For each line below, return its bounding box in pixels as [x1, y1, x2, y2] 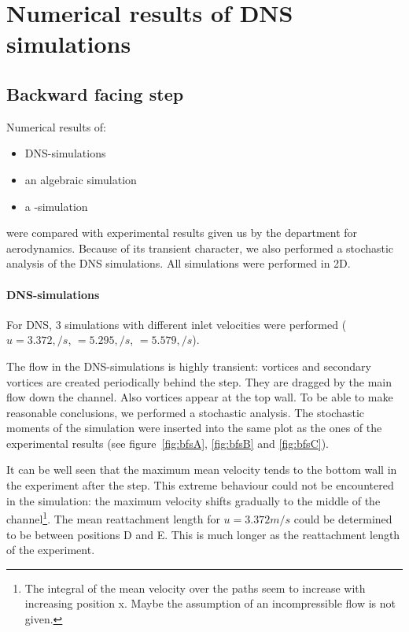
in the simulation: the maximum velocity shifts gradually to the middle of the [6, 492, 381, 508]
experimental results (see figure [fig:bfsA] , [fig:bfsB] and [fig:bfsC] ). [6, 434, 329, 451]
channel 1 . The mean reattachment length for [6, 508, 220, 527]
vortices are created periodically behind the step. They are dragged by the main [6, 373, 392, 390]
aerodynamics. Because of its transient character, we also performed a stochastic [6, 239, 394, 256]
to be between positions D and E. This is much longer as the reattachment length [6, 526, 400, 542]
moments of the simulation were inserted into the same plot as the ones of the [6, 419, 382, 436]
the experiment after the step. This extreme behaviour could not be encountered [6, 477, 394, 493]
